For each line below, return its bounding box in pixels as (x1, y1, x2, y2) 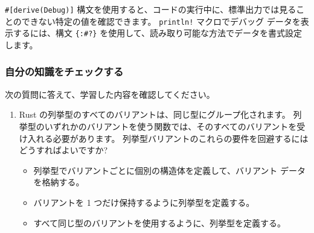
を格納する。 (33, 176, 85, 188)
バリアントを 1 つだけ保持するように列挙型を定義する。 (33, 196, 255, 208)
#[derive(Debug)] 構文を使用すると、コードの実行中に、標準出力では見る (5, 3, 296, 15)
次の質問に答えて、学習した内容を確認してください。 (5, 88, 215, 100)
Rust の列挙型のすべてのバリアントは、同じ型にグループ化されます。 (19, 108, 290, 121)
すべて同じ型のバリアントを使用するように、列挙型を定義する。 (33, 216, 286, 229)
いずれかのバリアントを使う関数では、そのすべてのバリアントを (44, 120, 297, 132)
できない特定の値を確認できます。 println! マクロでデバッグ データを (21, 14, 301, 27)
